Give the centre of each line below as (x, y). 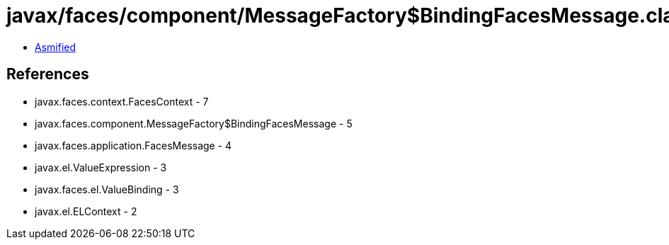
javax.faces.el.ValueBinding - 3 (107, 189)
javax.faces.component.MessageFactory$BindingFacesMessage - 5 (194, 123)
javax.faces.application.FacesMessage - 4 (133, 145)
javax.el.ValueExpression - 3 (101, 167)
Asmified (56, 47)
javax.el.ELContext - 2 (86, 211)
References (48, 74)
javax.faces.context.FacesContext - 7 (122, 101)
